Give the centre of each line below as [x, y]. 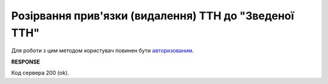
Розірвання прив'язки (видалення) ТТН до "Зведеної [153, 16]
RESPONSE [26, 62]
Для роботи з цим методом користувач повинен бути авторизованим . [103, 51]
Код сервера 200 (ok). [40, 73]
